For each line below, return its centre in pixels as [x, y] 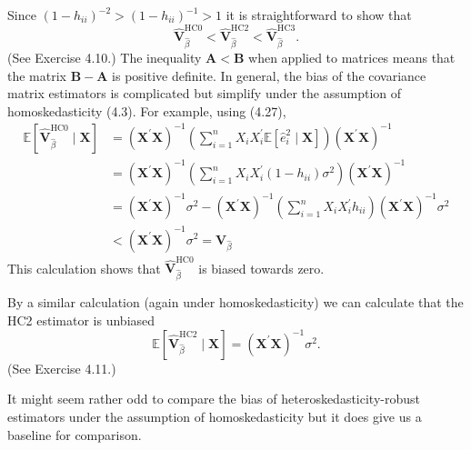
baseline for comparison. [75, 434]
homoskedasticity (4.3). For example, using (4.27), [147, 110]
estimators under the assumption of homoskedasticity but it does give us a [215, 416]
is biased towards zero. [261, 268]
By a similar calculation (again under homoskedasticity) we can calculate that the [235, 302]
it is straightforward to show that [319, 15]
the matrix [37, 75]
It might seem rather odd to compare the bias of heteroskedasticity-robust [214, 399]
